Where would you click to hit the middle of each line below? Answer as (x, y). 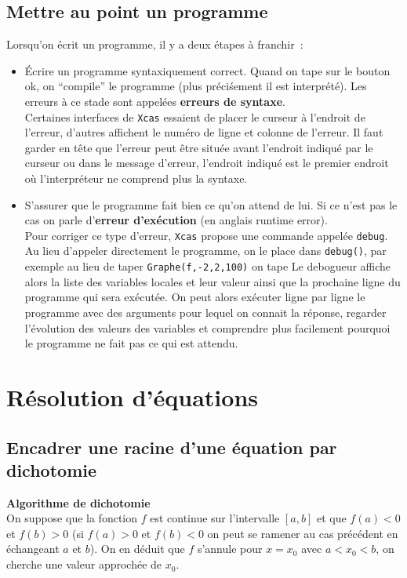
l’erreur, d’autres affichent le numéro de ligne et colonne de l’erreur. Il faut (204, 132)
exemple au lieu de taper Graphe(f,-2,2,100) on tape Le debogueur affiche (208, 266)
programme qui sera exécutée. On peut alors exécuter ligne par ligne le (195, 297)
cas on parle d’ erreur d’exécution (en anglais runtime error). (176, 220)
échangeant (33, 549)
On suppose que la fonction (72, 518)
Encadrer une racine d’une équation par (172, 447)
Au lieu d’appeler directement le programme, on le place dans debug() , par (205, 251)
